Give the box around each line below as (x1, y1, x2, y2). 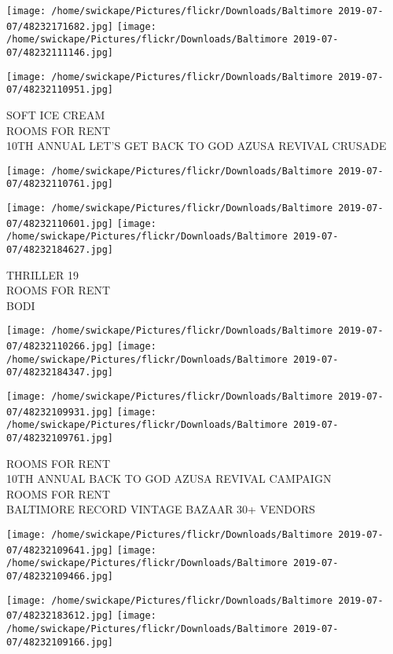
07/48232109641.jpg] (6, 544, 114, 556)
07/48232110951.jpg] (6, 84, 114, 96)
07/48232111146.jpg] (6, 46, 114, 58)
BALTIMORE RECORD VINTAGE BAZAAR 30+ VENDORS (6, 501, 315, 517)
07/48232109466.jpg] (6, 571, 114, 583)
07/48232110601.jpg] (6, 217, 114, 229)
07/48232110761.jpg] (6, 178, 114, 190)
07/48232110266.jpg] (6, 341, 114, 353)
